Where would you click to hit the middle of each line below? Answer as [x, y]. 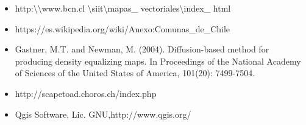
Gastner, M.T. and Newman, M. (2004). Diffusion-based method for [142, 49]
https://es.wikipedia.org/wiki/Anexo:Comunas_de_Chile [123, 28]
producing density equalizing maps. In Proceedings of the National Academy [158, 61]
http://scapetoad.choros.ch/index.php [86, 93]
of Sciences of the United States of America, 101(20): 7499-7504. [135, 73]
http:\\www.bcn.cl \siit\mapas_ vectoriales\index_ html [123, 8]
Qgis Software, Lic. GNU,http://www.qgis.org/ [103, 114]
